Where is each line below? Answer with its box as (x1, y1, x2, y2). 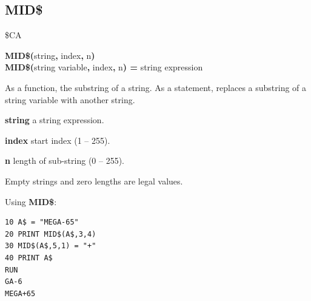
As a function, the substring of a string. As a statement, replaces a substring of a (5, 81, 307, 93)
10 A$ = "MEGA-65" (5, 218, 79, 227)
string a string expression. (5, 113, 104, 126)
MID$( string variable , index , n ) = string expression (5, 61, 203, 73)
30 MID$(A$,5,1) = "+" (5, 242, 96, 251)
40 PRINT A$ (5, 253, 53, 262)
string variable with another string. (5, 93, 135, 106)
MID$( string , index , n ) (5, 49, 95, 61)
